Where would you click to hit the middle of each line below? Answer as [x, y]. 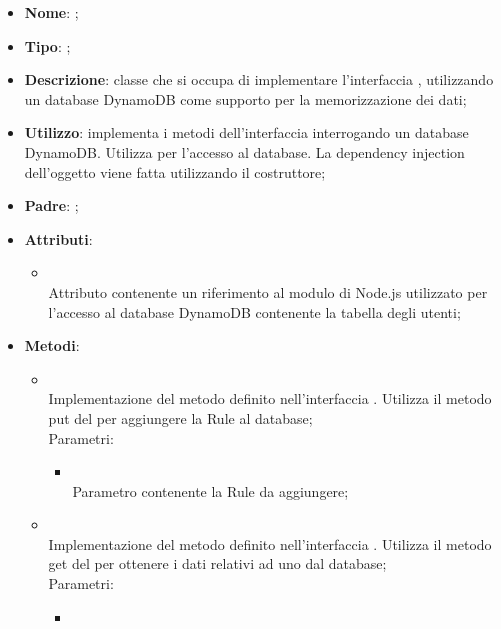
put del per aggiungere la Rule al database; [180, 417]
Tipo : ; [47, 45]
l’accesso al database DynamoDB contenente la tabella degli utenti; [254, 311]
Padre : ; [51, 205]
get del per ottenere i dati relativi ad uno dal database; [217, 563]
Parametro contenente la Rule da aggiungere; [210, 490]
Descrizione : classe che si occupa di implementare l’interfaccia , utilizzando [259, 79]
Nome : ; [51, 12]
